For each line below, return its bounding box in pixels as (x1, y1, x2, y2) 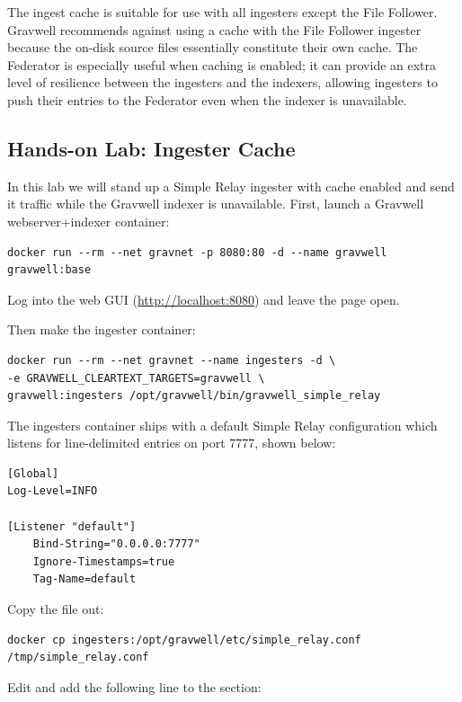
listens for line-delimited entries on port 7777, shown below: (7, 433, 336, 452)
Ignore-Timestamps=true (32, 555, 175, 568)
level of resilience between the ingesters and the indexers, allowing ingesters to (7, 73, 438, 92)
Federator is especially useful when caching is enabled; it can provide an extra (7, 55, 437, 74)
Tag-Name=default (32, 573, 137, 586)
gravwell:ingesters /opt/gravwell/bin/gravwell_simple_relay (7, 389, 381, 403)
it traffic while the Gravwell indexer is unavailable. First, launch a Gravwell (7, 194, 424, 213)
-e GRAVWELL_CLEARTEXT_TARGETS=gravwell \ (7, 371, 265, 385)
